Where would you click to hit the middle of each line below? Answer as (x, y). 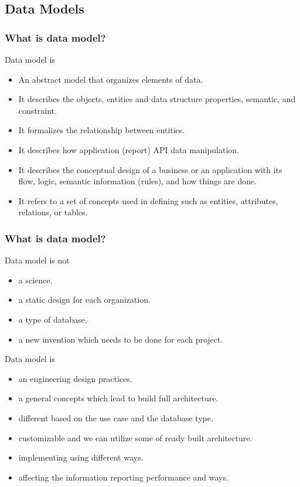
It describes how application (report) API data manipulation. (129, 149)
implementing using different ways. (81, 457)
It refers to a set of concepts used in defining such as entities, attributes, (148, 200)
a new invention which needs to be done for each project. (121, 339)
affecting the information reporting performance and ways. (123, 477)
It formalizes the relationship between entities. (102, 130)
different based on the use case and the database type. (116, 417)
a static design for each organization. (84, 300)
